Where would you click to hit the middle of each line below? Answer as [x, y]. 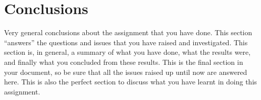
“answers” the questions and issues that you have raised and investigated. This [126, 42]
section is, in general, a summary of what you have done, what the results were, [127, 52]
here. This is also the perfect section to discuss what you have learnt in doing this [130, 82]
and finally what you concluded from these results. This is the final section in [124, 62]
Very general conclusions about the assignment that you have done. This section [128, 32]
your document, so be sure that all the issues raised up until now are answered [126, 72]
